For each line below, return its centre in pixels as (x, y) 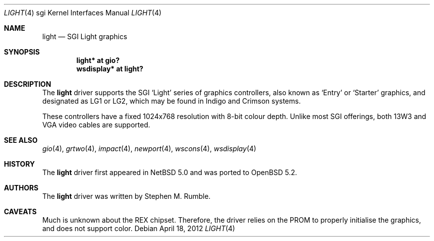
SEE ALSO (21, 140)
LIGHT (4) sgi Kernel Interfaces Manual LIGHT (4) (83, 13)
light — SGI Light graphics (85, 36)
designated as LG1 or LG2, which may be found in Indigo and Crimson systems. (171, 101)
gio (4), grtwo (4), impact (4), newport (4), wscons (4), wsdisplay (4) (149, 149)
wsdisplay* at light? (110, 69)
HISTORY (20, 164)
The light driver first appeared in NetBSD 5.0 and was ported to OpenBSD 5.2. (170, 172)
